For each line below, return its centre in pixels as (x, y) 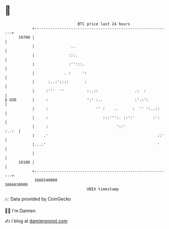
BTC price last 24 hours (104, 24)
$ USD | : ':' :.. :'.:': (77, 100)
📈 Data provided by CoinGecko (38, 199)
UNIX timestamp (103, 189)
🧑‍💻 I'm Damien (20, 211)
